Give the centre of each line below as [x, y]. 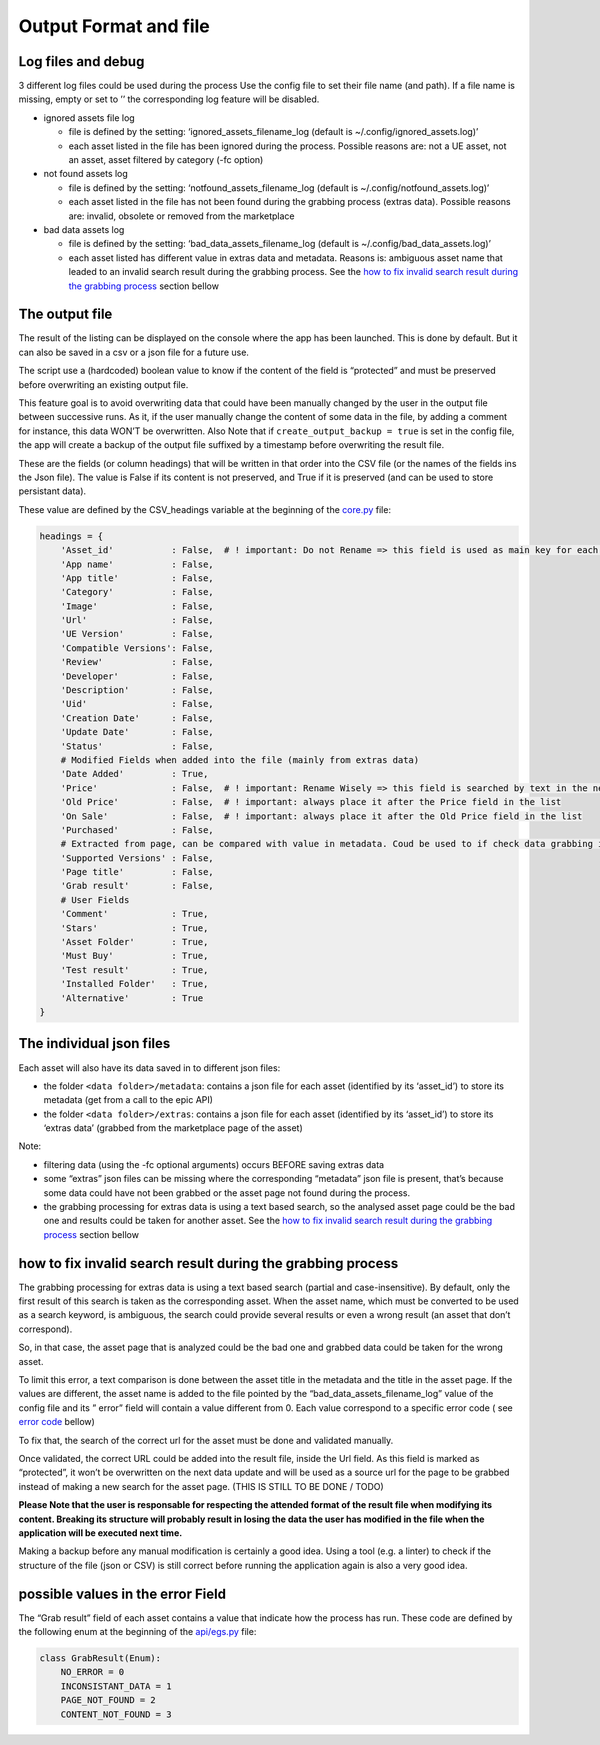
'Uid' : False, [137, 704]
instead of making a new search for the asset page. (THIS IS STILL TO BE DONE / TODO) [201, 1486]
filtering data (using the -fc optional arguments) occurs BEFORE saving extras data [214, 1164]
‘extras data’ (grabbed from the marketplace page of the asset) [173, 1128]
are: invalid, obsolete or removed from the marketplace [181, 216]
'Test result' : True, [134, 969]
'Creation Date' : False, [137, 718]
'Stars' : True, [134, 928]
